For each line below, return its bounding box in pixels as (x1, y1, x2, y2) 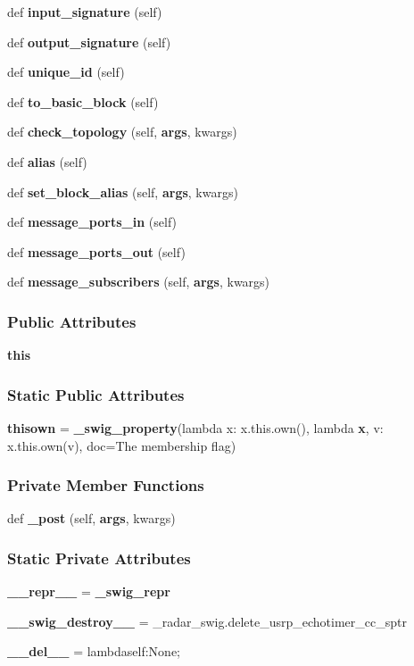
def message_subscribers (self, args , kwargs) (7, 272, 270, 291)
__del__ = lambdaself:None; (7, 642, 180, 661)
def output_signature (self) (7, 32, 171, 51)
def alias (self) (7, 152, 87, 171)
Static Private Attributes (7, 546, 191, 569)
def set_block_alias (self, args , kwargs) (7, 182, 238, 201)
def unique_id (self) (7, 62, 125, 81)
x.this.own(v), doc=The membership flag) (7, 436, 236, 454)
